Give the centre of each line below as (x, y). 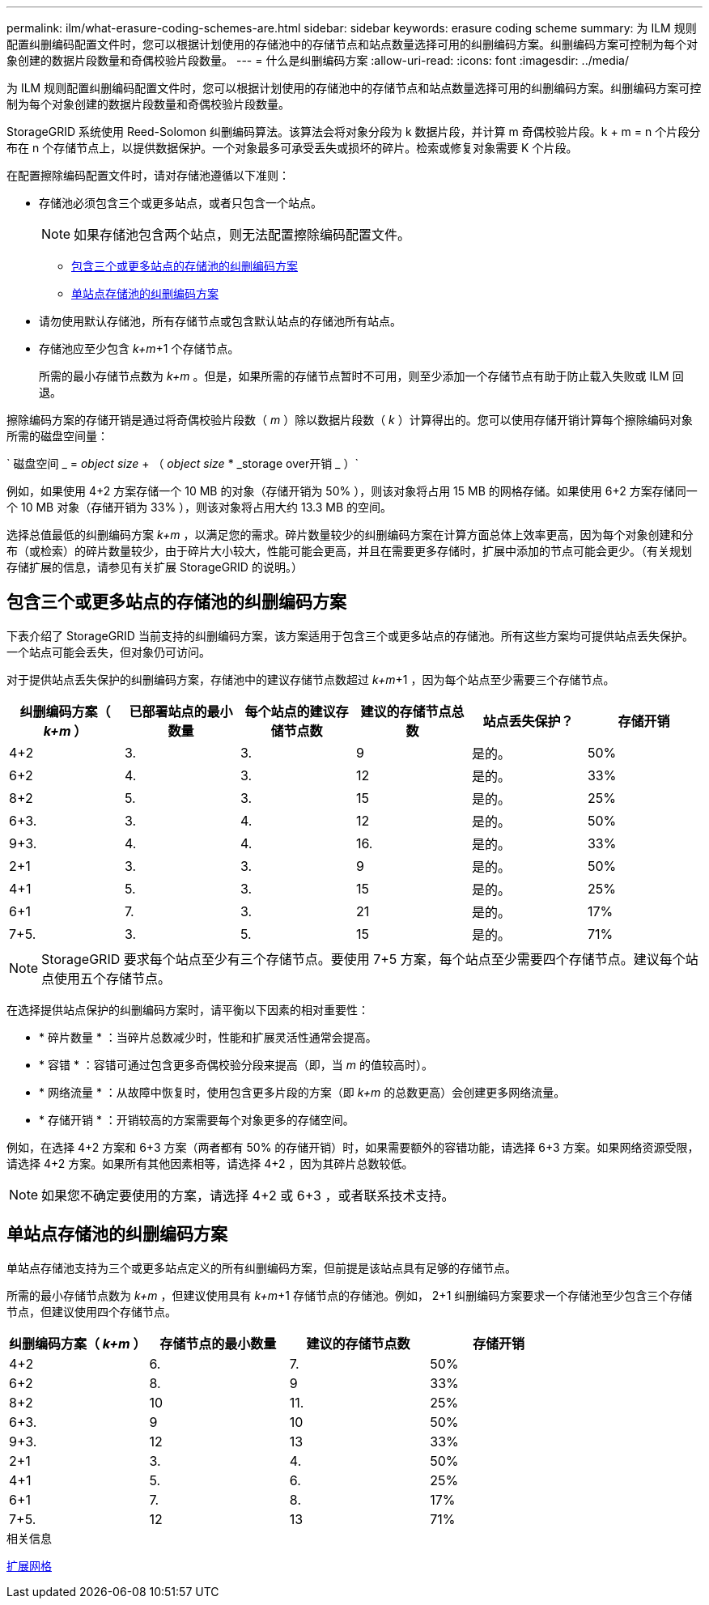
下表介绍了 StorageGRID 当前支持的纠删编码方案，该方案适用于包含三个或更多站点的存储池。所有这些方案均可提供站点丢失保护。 (350, 635)
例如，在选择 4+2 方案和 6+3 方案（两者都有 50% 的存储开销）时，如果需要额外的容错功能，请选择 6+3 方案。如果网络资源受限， (353, 1147)
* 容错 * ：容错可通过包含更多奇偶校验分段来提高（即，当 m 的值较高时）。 (236, 1064)
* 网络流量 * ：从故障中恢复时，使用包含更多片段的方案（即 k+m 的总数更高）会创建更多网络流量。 (302, 1092)
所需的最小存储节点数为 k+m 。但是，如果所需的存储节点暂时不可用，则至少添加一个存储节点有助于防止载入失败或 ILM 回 (361, 376)
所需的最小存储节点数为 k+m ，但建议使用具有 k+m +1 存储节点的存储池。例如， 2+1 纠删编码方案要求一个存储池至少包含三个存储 (350, 1295)
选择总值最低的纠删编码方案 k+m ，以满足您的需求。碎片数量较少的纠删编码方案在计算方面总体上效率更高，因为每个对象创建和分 (350, 535)
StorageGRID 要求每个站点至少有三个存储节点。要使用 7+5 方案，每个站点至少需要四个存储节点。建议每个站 (370, 959)
